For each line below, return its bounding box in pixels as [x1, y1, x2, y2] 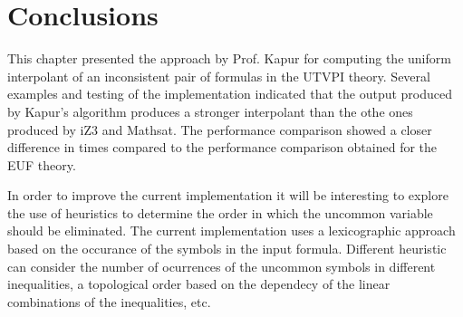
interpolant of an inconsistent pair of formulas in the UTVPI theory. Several [7, 66, 430, 85]
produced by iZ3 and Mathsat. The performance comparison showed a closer [7, 120, 432, 139]
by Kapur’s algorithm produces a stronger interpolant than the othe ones [7, 101, 413, 120]
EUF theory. [7, 155, 76, 174]
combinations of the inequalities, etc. [7, 292, 211, 311]
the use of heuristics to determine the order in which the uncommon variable [7, 203, 433, 222]
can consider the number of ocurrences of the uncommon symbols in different [7, 256, 436, 275]
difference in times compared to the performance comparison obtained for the [7, 138, 438, 157]
